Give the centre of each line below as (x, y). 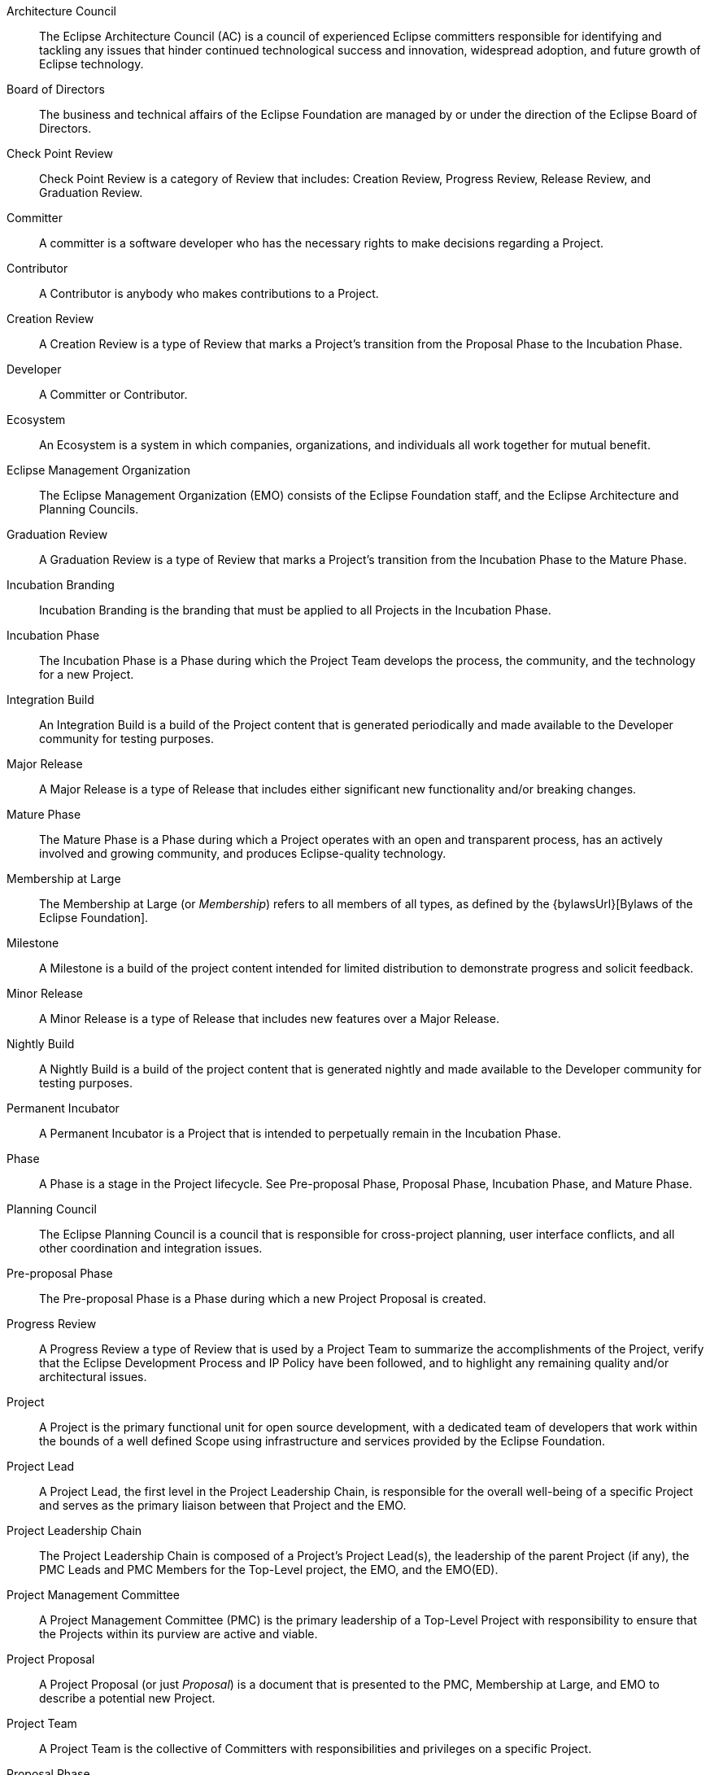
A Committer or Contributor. (113, 394)
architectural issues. (93, 1377)
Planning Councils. (89, 509)
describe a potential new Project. (127, 1698)
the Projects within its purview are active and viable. (179, 1634)
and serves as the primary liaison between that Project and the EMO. (223, 1505)
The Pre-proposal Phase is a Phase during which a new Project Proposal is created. (263, 1298)
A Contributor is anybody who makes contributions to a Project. (209, 293)
